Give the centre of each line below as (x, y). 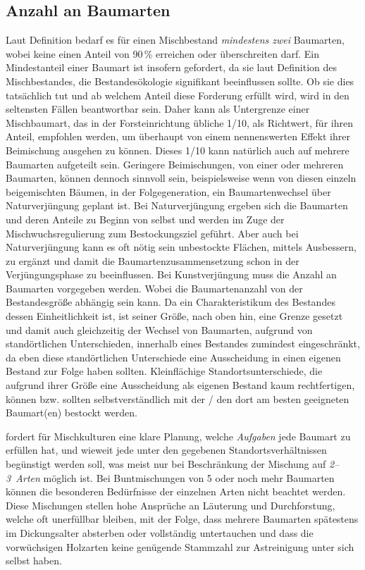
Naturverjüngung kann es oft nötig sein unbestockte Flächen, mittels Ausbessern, (181, 247)
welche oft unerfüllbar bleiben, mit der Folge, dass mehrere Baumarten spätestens (182, 519)
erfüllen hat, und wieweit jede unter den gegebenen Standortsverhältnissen (166, 450)
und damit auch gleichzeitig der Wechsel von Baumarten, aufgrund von (159, 329)
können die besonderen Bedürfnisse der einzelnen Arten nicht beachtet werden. (176, 491)
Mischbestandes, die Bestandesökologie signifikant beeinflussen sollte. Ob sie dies (180, 81)
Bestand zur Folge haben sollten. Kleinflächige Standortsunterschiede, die (164, 371)
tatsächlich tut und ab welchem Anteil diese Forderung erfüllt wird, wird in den (178, 95)
